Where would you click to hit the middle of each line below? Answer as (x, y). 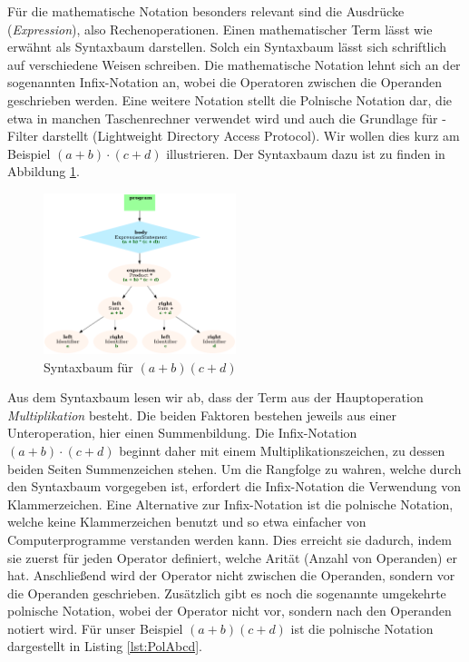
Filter (23, 136)
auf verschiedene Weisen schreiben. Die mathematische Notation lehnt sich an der (234, 64)
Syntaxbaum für (88, 366)
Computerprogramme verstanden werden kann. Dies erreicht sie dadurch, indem (230, 539)
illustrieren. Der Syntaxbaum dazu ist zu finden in (306, 153)
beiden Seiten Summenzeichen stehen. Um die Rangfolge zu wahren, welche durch (234, 468)
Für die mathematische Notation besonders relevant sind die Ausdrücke (206, 11)
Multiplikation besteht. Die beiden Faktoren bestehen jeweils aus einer (202, 415)
